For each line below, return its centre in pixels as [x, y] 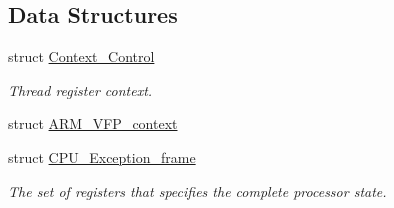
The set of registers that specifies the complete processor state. [197, 190]
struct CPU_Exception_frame [102, 156]
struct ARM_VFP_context [93, 123]
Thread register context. [80, 89]
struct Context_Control [81, 56]
